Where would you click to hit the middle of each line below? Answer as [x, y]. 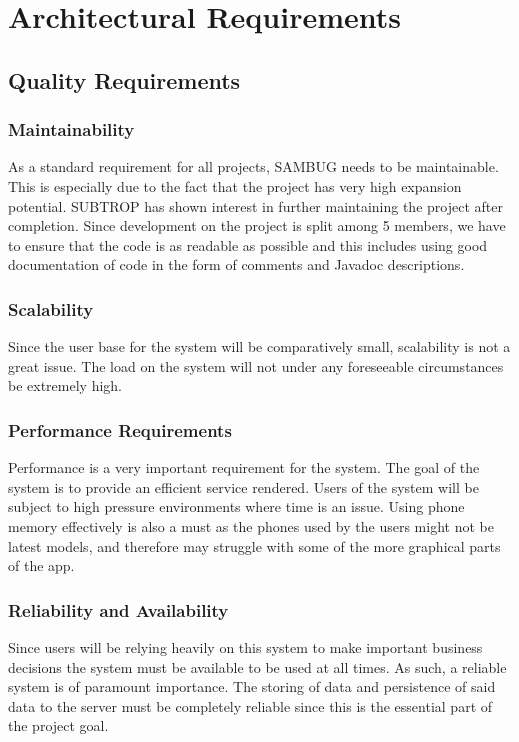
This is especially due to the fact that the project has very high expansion [235, 185]
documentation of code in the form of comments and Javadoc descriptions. [236, 264]
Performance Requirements [120, 429]
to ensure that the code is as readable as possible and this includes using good [248, 244]
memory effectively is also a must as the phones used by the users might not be [251, 525]
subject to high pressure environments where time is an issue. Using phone [236, 506]
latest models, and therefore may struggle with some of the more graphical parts [254, 545]
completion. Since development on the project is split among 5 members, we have [257, 225]
